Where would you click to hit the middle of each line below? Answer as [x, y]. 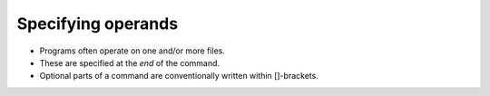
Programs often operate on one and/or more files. [132, 51]
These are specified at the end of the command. [130, 62]
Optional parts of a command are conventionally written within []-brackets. [179, 76]
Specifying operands [98, 24]
